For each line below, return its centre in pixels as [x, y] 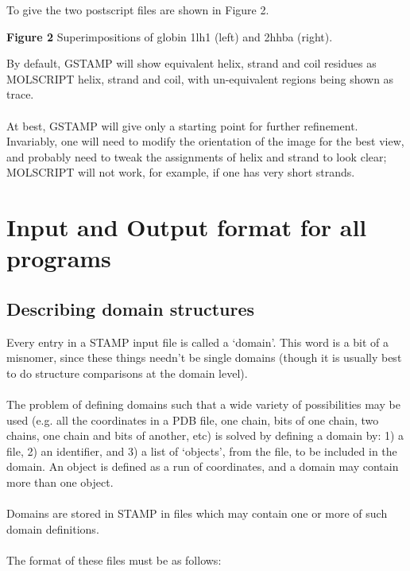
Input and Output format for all [187, 227]
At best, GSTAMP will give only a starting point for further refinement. [182, 125]
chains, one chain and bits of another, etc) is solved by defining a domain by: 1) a [205, 435]
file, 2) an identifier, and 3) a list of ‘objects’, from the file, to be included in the [202, 451]
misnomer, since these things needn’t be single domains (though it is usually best [204, 357]
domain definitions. [53, 528]
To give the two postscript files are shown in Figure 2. [138, 10]
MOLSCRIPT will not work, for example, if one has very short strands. [181, 172]
